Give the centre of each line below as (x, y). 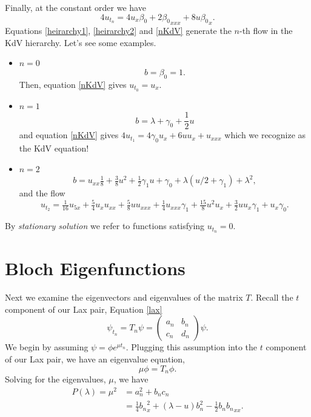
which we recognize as (265, 135)
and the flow (42, 193)
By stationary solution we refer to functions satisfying (105, 226)
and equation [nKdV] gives (69, 135)
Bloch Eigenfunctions (95, 268)
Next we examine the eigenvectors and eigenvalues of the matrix (124, 297)
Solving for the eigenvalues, (55, 379)
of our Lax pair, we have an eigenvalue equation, (95, 359)
